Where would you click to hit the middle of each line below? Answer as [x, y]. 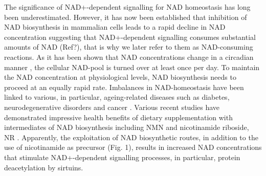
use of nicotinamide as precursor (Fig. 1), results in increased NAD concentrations [133, 147]
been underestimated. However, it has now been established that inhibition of [126, 17]
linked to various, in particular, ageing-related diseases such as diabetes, [117, 97]
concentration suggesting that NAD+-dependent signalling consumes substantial [130, 37]
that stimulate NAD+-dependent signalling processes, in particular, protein [122, 157]
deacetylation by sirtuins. [44, 167]
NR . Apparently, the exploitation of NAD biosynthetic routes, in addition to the [131, 137]
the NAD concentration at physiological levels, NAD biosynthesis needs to [120, 77]
